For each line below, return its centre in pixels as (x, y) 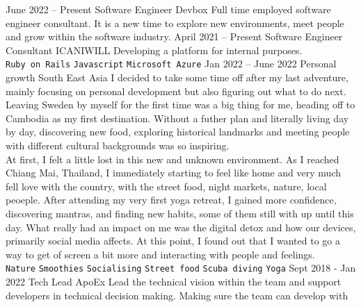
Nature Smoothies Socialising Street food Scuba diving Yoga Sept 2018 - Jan (181, 268)
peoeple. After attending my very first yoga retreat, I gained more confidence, (171, 200)
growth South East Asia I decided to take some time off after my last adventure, (177, 77)
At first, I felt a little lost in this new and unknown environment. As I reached (173, 159)
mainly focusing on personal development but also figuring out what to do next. (176, 91)
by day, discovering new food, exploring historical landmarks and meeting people (178, 132)
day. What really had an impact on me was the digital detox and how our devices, (181, 227)
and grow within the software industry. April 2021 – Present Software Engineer (174, 36)
